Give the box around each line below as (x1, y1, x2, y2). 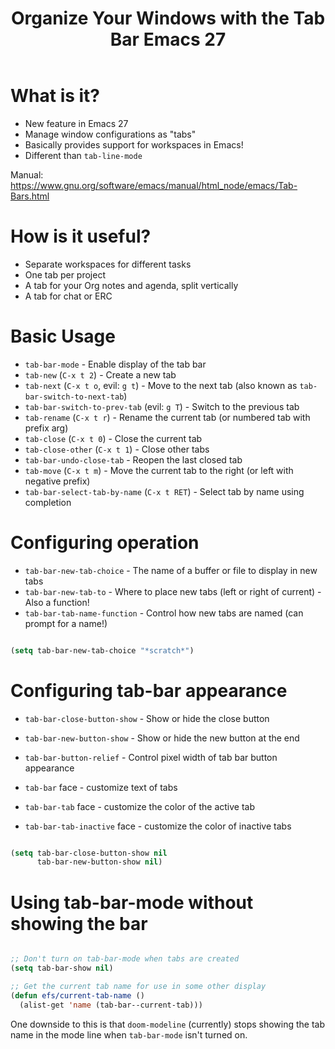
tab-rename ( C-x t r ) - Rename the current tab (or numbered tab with (24, 411, 311, 423)
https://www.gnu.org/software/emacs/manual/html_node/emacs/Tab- (10, 179, 298, 191)
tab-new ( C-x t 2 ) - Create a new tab (24, 368, 177, 381)
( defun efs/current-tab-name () (10, 990, 145, 1001)
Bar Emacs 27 (109, 28, 227, 51)
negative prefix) (24, 475, 91, 487)
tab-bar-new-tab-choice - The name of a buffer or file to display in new (24, 564, 318, 576)
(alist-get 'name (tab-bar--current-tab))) (19, 1000, 203, 1010)
